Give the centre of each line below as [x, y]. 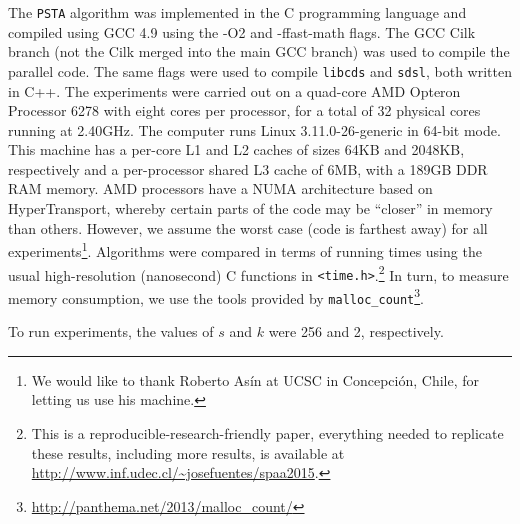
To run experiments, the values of [111, 331]
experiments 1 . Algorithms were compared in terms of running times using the [245, 249]
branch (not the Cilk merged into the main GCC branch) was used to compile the [259, 51]
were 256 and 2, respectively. [356, 331]
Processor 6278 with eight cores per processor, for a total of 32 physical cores [244, 110]
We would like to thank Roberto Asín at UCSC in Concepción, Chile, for [255, 379]
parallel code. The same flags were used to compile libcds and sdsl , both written [260, 70]
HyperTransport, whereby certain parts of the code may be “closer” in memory [250, 208]
